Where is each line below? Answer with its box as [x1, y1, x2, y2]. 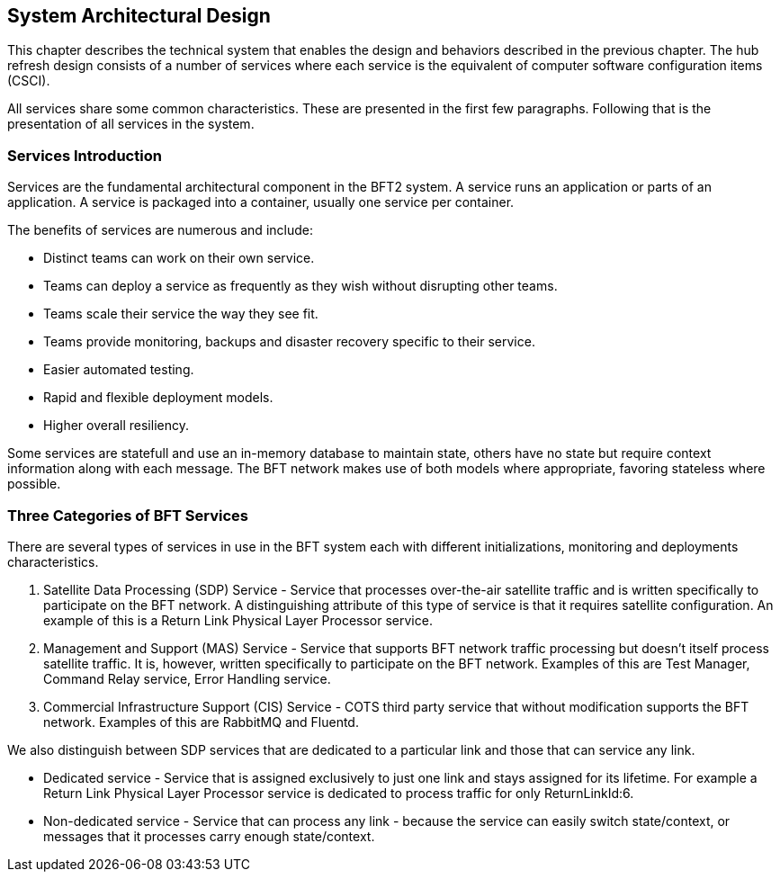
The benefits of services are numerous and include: [7, 222, 313, 238]
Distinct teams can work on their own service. [43, 250, 315, 266]
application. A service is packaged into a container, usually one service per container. [7, 194, 515, 211]
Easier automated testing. [43, 362, 194, 378]
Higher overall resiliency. [43, 417, 189, 434]
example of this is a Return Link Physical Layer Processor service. [43, 612, 433, 628]
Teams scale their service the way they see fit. [43, 306, 318, 322]
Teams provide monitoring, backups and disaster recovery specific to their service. [43, 334, 535, 350]
